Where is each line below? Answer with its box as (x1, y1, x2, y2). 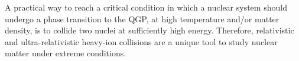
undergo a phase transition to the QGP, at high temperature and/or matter (5, 12, 279, 25)
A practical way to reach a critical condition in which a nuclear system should (5, 1, 287, 13)
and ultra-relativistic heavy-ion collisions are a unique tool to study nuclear (5, 35, 278, 48)
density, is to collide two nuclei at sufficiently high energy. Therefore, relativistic (5, 24, 294, 36)
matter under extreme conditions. (5, 47, 126, 59)
